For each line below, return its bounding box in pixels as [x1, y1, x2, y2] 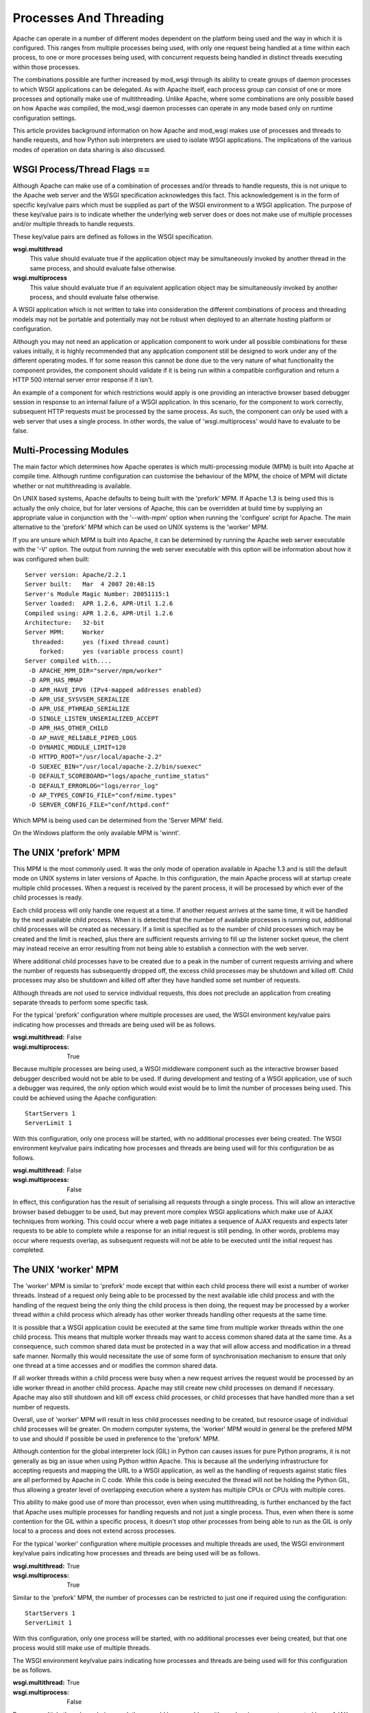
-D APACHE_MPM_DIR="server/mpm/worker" [28, 667, 162, 674]
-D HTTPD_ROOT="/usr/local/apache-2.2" [28, 753, 162, 761]
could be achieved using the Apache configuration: [12, 1094, 158, 1102]
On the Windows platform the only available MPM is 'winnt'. [12, 829, 181, 837]
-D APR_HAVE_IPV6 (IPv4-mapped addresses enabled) [28, 686, 202, 693]
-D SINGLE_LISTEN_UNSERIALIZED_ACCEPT [28, 715, 159, 722]
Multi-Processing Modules [12, 444, 129, 456]
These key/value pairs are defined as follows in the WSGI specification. [12, 232, 214, 241]
